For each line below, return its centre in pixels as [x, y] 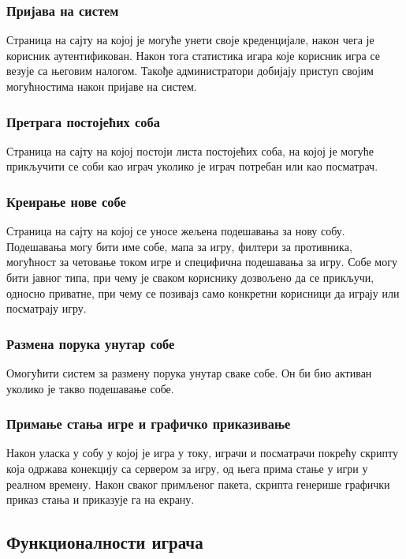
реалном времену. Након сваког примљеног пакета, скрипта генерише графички [198, 484]
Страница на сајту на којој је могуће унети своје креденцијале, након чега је [190, 40]
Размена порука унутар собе [91, 343]
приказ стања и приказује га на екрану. [101, 499]
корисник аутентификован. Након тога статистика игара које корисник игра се [194, 55]
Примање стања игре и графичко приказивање [149, 424]
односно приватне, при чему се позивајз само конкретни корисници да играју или [203, 293]
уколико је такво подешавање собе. [90, 388]
